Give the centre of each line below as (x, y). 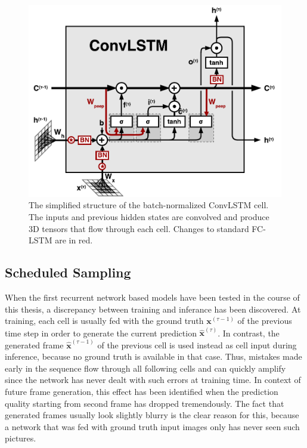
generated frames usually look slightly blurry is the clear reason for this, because (152, 415)
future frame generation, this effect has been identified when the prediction (142, 392)
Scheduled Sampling (68, 272)
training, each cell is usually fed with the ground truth (104, 321)
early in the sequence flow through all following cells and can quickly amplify (145, 368)
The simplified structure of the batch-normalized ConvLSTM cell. (149, 205)
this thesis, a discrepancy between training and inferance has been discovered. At (153, 309)
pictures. (21, 438)
